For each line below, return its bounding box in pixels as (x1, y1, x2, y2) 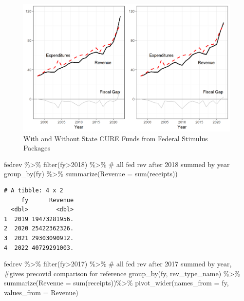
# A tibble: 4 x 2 (4, 187, 63, 194)
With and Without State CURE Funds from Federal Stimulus (23, 133, 208, 143)
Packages (23, 143, 51, 153)
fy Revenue (21, 196, 74, 204)
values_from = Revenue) (4, 287, 78, 297)
